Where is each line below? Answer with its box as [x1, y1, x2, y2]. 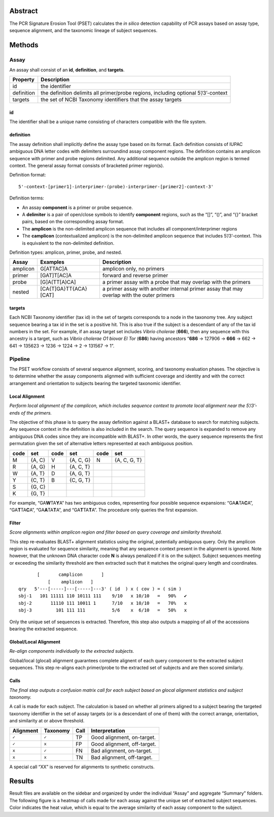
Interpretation [90, 727, 125, 734]
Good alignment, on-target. [90, 734, 156, 741]
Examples [40, 258, 64, 266]
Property [12, 76, 35, 83]
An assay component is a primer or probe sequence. [22, 204, 133, 211]
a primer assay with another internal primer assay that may [102, 285, 243, 293]
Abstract [9, 7, 38, 15]
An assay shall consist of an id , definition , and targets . [9, 67, 125, 73]
